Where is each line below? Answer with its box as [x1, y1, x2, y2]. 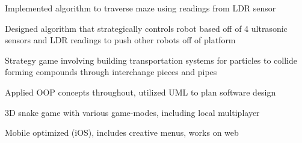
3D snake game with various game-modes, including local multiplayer [5, 106, 260, 118]
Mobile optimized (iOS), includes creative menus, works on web [5, 126, 239, 139]
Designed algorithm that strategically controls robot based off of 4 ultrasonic [5, 22, 288, 34]
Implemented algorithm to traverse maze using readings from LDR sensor [5, 2, 276, 14]
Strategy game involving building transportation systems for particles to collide [5, 53, 297, 66]
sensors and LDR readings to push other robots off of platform [5, 34, 236, 46]
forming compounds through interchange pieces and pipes [5, 65, 217, 78]
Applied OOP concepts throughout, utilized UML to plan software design [5, 85, 276, 98]
